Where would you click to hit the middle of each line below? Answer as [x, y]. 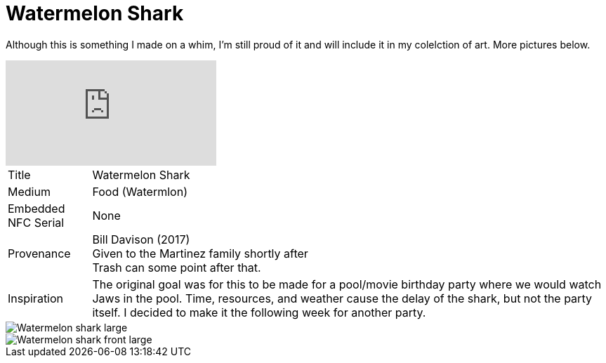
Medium [29, 191]
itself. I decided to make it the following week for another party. [259, 312]
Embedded [37, 208]
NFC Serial [36, 222]
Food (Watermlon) [140, 191]
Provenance [39, 253]
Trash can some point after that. [177, 267]
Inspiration [36, 298]
